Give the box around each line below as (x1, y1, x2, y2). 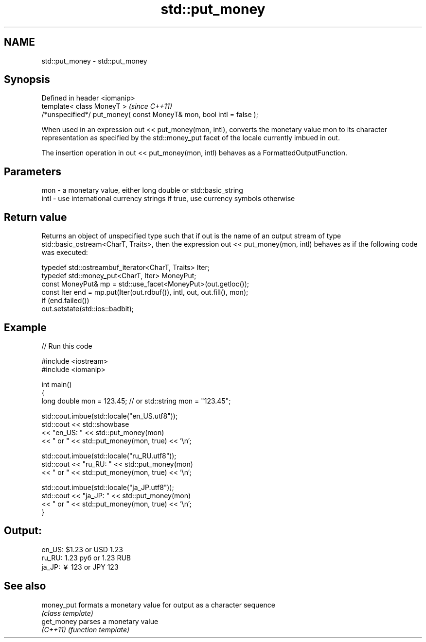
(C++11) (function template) (41, 625, 130, 634)
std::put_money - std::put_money (41, 56, 147, 65)
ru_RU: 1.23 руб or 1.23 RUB (41, 553, 131, 562)
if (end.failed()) (41, 296, 89, 305)
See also (4, 580, 46, 592)
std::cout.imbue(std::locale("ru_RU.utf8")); (41, 451, 177, 460)
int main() (41, 380, 72, 389)
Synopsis (4, 73, 50, 86)
